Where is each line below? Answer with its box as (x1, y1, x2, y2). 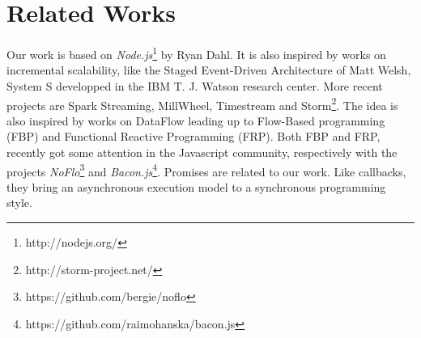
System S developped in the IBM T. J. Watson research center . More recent (6, 77, 383, 94)
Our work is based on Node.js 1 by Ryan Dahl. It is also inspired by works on (6, 44, 386, 62)
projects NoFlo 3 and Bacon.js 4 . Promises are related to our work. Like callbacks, (6, 160, 406, 180)
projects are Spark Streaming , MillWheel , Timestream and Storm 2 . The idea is (6, 94, 398, 113)
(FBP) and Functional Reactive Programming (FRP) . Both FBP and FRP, (6, 128, 381, 145)
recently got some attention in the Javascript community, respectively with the (6, 144, 398, 160)
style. (6, 194, 32, 211)
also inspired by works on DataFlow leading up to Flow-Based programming (6, 112, 385, 129)
